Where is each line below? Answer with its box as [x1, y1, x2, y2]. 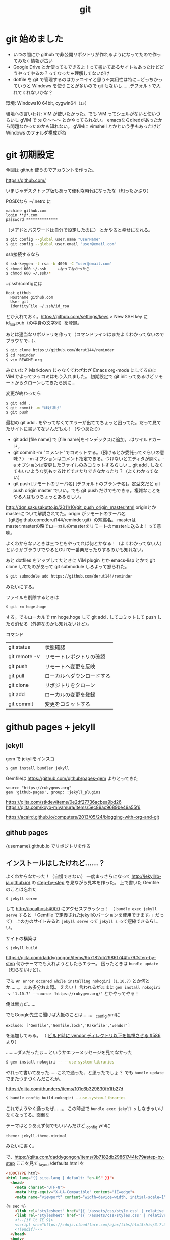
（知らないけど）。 [6, 967, 43, 973]
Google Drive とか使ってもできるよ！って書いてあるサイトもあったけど [13, 64, 160, 70]
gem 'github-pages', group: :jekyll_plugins [6, 790, 101, 795]
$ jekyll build [6, 946, 38, 951]
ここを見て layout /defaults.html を [16, 1160, 85, 1167]
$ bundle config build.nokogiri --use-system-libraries [6, 1095, 126, 1100]
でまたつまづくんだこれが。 [6, 1076, 64, 1082]
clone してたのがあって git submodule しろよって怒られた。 [6, 564, 130, 570]
